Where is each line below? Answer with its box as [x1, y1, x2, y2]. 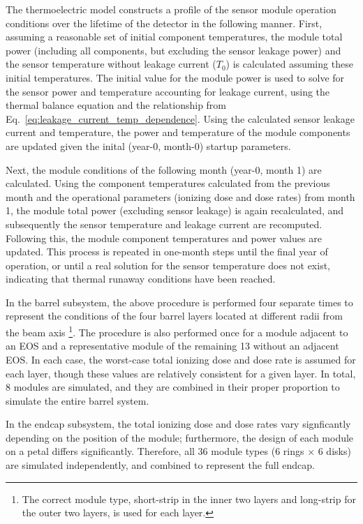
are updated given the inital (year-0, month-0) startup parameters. [6, 138, 291, 153]
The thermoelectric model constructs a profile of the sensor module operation [6, 2, 336, 16]
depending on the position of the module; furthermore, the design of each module [6, 430, 354, 444]
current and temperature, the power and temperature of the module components [6, 125, 350, 140]
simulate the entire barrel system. [6, 393, 149, 407]
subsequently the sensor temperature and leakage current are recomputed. [6, 216, 323, 231]
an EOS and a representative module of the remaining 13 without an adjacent [6, 338, 339, 353]
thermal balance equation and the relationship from [6, 98, 227, 112]
